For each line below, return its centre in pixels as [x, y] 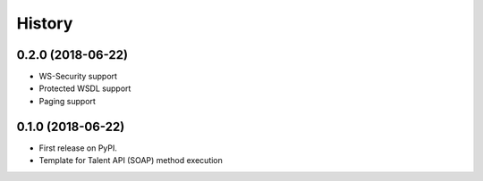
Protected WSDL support [85, 88]
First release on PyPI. [78, 148]
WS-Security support [78, 77]
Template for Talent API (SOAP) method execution [131, 160]
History [45, 23]
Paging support [67, 101]
